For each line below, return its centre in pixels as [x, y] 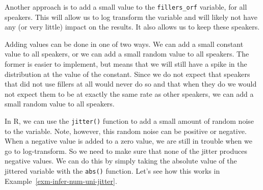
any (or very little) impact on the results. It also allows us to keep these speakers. [132, 27]
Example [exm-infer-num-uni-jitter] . [61, 181]
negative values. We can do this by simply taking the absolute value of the [121, 161]
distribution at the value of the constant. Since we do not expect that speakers [127, 74]
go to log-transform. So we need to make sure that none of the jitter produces [126, 151]
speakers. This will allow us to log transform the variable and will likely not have [131, 17]
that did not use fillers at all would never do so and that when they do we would [131, 84]
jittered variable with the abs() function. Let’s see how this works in [112, 171]
